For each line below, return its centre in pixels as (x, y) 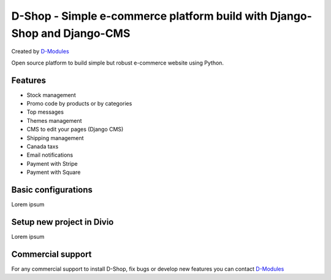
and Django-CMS (86, 33)
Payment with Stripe (52, 163)
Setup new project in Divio (63, 222)
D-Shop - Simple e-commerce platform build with (139, 16)
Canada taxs (43, 146)
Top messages (45, 112)
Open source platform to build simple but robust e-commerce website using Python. (117, 63)
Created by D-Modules (40, 52)
